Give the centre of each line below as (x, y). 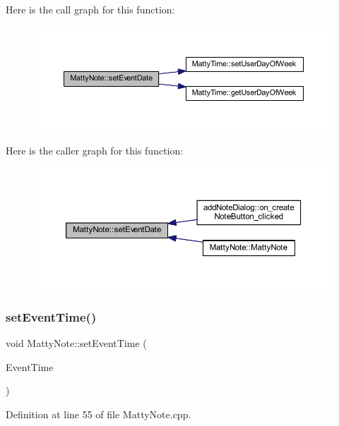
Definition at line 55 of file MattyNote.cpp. (99, 414)
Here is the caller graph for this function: (95, 151)
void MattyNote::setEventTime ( (76, 343)
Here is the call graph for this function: (90, 9)
